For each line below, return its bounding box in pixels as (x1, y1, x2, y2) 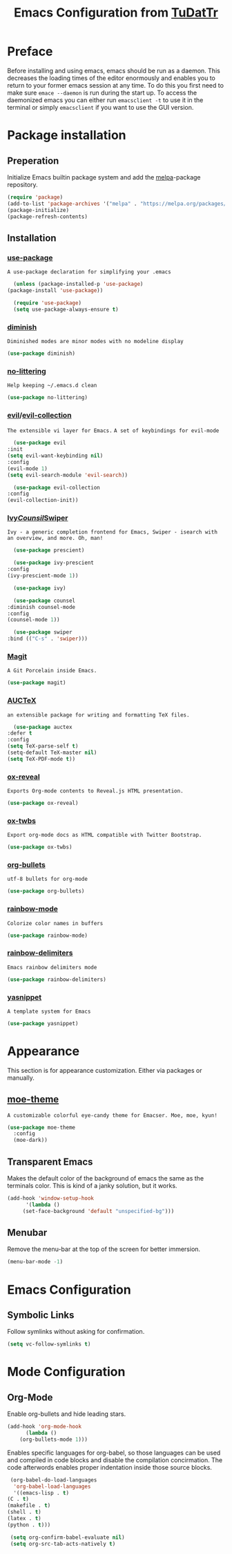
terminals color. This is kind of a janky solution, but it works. (7, 1182, 177, 1189)
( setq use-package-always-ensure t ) (13, 306, 119, 313)
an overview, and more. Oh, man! (7, 535, 104, 542)
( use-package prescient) (13, 547, 85, 554)
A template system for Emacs (7, 1008, 91, 1015)
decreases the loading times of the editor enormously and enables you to (7, 74, 216, 82)
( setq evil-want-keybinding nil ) (7, 452, 104, 460)
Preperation (7, 155, 59, 166)
